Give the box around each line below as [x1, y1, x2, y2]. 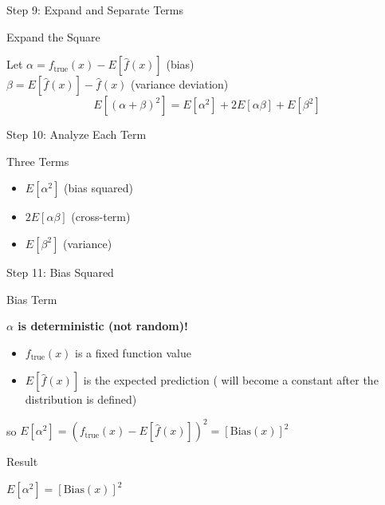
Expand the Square [6, 28, 100, 45]
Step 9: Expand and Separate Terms [6, 2, 184, 18]
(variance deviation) [131, 76, 229, 93]
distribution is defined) [25, 391, 137, 408]
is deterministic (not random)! [18, 318, 188, 334]
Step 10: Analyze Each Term [6, 126, 147, 143]
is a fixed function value [75, 344, 191, 361]
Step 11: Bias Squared [6, 263, 114, 280]
